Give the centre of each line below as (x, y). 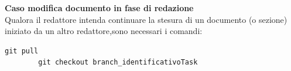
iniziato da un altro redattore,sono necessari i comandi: (104, 31)
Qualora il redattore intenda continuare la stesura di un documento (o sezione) (146, 19)
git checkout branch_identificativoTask (118, 62)
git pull (22, 51)
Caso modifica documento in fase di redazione (99, 8)
